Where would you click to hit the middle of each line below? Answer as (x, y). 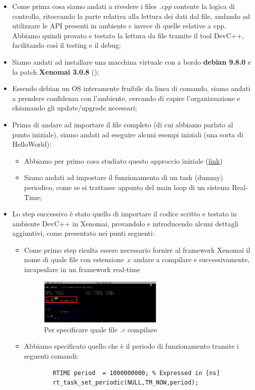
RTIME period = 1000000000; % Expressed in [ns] (136, 373)
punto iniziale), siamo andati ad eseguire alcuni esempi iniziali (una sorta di (128, 134)
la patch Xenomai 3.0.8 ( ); (56, 71)
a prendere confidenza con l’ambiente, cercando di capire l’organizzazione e (126, 98)
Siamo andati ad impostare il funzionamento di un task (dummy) (124, 177)
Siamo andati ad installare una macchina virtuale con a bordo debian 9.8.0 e (131, 61)
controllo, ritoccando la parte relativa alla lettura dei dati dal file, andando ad (131, 16)
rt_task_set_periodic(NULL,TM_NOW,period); (126, 383)
